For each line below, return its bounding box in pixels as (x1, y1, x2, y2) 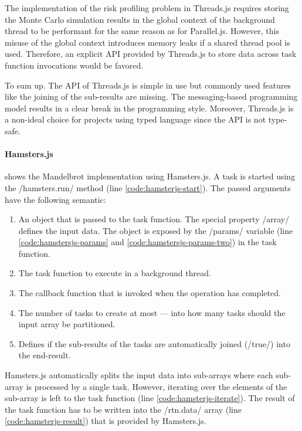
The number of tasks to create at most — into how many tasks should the (18, 306, 286, 318)
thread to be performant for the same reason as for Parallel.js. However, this (5, 25, 279, 37)
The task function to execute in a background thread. (18, 267, 211, 279)
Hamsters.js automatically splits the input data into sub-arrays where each (5, 369, 273, 381)
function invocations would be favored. (5, 59, 144, 71)
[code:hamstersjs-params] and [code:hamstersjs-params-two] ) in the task (18, 236, 277, 248)
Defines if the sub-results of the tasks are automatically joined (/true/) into (18, 337, 290, 349)
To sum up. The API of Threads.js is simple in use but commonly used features (5, 79, 291, 91)
